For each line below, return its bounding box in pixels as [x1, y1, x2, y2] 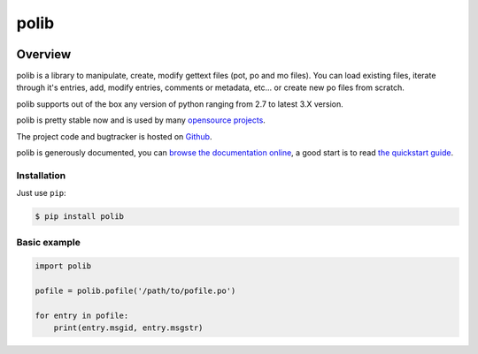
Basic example [16, 236, 81, 248]
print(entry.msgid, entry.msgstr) [53, 323, 204, 333]
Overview [16, 47, 72, 62]
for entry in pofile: [35, 310, 129, 320]
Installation [16, 169, 66, 181]
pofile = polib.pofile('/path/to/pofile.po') [35, 286, 236, 296]
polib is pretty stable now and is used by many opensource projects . [16, 115, 266, 125]
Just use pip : [16, 188, 66, 199]
